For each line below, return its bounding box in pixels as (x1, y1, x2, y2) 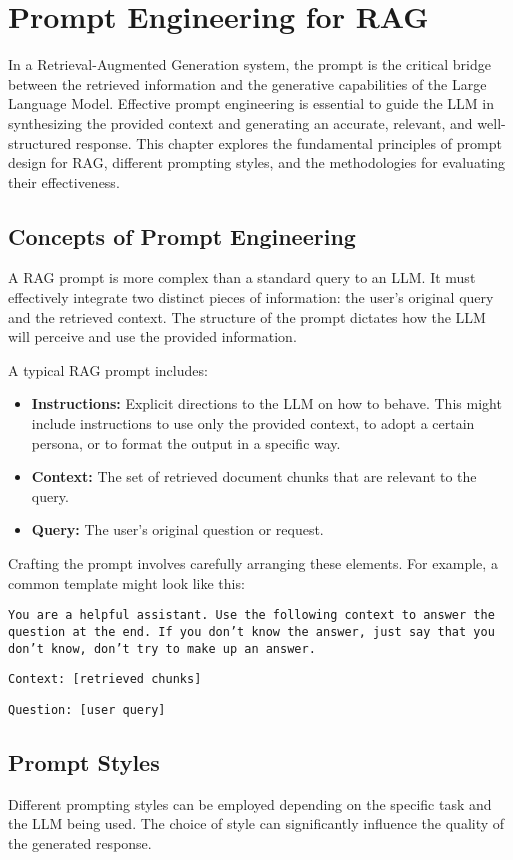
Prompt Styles (8, 746, 160, 777)
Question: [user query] (8, 702, 166, 717)
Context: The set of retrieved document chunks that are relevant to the (31, 466, 477, 487)
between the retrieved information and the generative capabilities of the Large (8, 73, 487, 94)
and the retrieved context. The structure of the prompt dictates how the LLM (8, 306, 486, 327)
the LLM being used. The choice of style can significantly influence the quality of (8, 813, 505, 834)
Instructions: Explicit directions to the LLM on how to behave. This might (31, 393, 502, 414)
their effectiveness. (8, 171, 120, 192)
